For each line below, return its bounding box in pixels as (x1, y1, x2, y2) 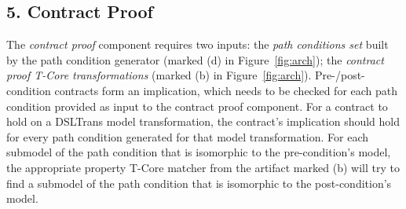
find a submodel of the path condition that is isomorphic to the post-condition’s (6, 174, 392, 191)
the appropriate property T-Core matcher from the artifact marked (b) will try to (6, 159, 400, 175)
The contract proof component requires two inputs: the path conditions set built (6, 36, 389, 53)
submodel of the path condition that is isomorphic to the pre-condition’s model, (6, 144, 391, 160)
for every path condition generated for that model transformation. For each (6, 128, 369, 145)
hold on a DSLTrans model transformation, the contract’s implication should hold (6, 113, 401, 130)
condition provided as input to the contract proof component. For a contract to (6, 97, 388, 114)
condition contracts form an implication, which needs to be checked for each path (6, 82, 398, 98)
